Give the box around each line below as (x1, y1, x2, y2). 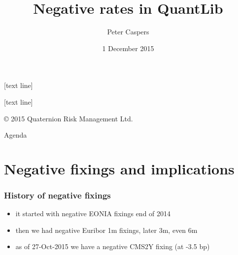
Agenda (4, 130, 27, 140)
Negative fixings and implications (4, 158, 235, 178)
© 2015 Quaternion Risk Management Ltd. (4, 113, 133, 123)
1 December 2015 (102, 43, 154, 53)
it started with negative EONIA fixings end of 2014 (15, 208, 171, 219)
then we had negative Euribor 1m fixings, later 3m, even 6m (15, 225, 198, 235)
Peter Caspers (107, 27, 149, 37)
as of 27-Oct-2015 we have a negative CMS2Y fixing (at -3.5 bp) (15, 241, 210, 252)
